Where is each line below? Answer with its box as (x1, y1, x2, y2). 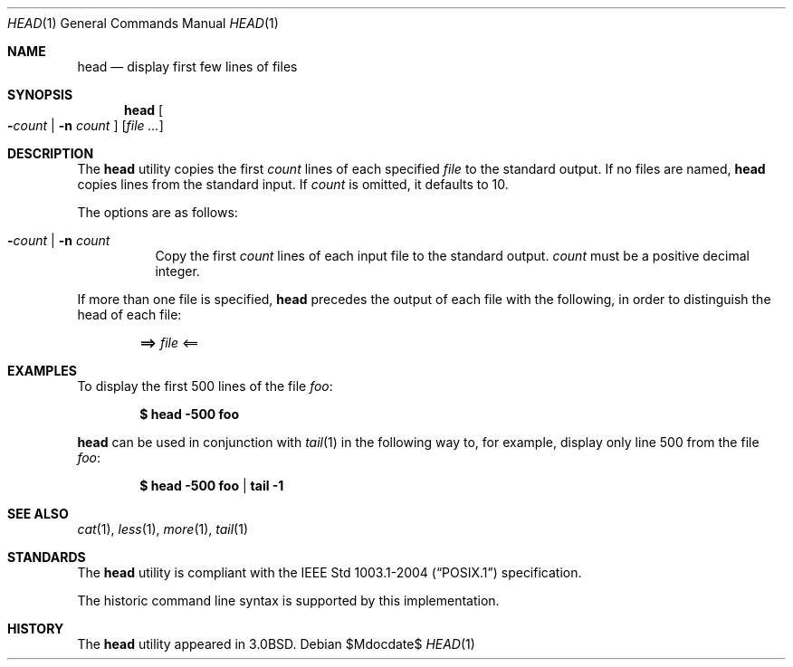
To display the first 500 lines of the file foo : (77, 378, 333, 394)
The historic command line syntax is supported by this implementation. (77, 593, 500, 608)
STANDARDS (7, 549, 86, 565)
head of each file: (77, 307, 182, 322)
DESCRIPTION (7, 146, 94, 161)
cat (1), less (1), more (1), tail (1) (77, 521, 249, 537)
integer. (155, 263, 200, 279)
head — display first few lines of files (77, 59, 298, 74)
